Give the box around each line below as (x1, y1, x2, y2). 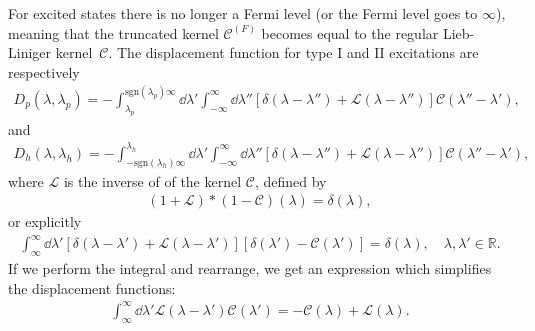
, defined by (254, 170, 327, 191)
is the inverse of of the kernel (63, 170, 242, 191)
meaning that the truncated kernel (8, 22, 219, 43)
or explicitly (8, 211, 82, 232)
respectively (8, 61, 80, 82)
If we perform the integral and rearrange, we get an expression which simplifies (8, 258, 492, 279)
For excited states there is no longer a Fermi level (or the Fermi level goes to (8, 3, 478, 23)
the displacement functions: (8, 277, 176, 298)
